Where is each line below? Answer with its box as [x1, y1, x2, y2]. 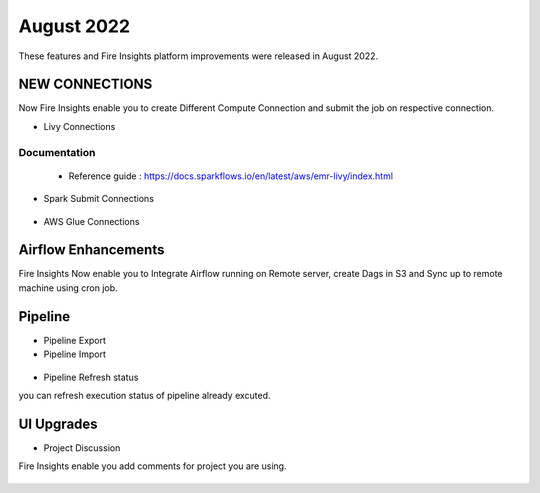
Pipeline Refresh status [43, 371, 139, 383]
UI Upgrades [18, 415, 99, 432]
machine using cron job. [18, 281, 119, 294]
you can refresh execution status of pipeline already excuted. [18, 389, 271, 401]
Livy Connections [43, 120, 116, 132]
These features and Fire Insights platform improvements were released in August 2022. [18, 50, 379, 62]
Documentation [18, 145, 96, 159]
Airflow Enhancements [18, 241, 165, 259]
